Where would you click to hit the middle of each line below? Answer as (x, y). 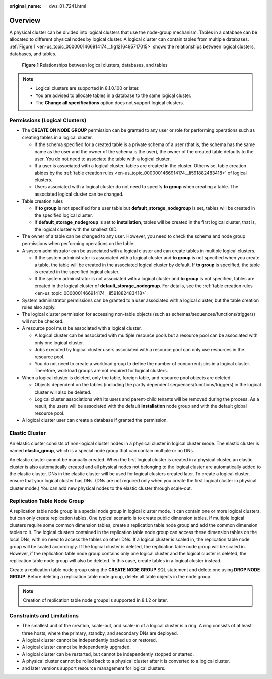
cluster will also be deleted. (63, 392)
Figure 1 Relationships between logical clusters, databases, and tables (95, 65)
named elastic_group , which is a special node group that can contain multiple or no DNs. (102, 450)
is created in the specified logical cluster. (77, 272)
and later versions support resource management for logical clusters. (94, 668)
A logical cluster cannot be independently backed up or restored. (89, 640)
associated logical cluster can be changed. (79, 194)
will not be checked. (43, 321)
